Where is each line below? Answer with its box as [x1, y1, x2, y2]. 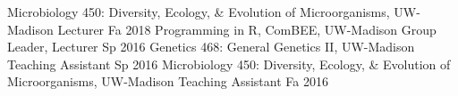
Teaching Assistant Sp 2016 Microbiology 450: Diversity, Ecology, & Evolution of [7, 54, 451, 73]
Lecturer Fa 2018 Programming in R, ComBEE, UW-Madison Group [57, 20, 437, 38]
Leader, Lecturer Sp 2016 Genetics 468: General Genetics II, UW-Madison [7, 37, 415, 56]
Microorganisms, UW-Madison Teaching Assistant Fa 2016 [7, 72, 328, 91]
